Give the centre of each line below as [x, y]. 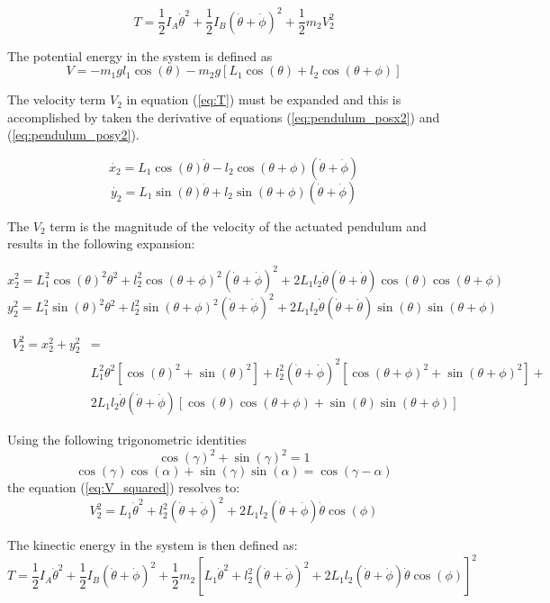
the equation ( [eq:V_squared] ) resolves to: [124, 487]
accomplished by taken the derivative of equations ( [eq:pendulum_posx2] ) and [224, 117]
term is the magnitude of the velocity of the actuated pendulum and [238, 225]
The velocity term [57, 99]
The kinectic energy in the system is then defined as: [153, 545]
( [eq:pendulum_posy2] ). [73, 135]
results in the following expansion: [101, 243]
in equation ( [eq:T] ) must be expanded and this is [264, 99]
